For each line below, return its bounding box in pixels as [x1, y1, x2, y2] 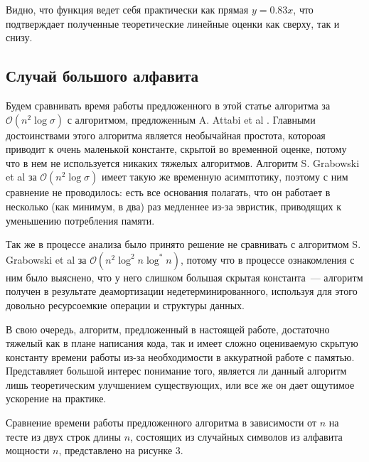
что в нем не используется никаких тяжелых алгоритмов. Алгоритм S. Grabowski [6, 155, 360, 170]
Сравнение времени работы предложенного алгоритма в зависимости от [6, 415, 317, 430]
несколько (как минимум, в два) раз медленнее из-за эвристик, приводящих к [6, 198, 342, 213]
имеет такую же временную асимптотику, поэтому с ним [101, 169, 348, 184]
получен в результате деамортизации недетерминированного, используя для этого [6, 284, 358, 299]
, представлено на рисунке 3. [58, 443, 183, 458]
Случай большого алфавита [6, 65, 199, 87]
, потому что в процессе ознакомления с [180, 252, 355, 267]
